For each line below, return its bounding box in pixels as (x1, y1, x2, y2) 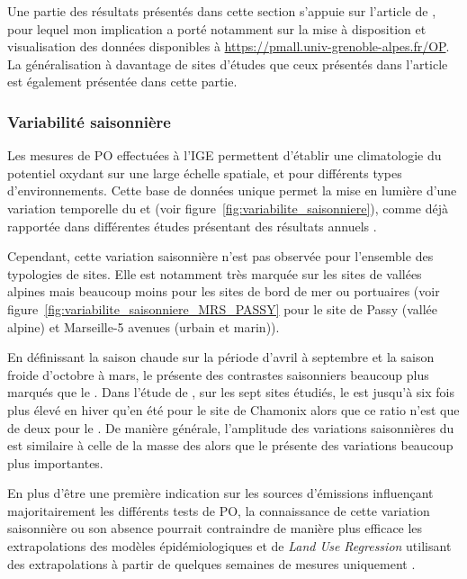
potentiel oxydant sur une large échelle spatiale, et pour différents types (7, 163, 402, 182)
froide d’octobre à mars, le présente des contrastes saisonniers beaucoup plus (7, 365, 429, 384)
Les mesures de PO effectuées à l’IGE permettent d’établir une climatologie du (7, 146, 442, 165)
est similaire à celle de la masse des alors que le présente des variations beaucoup (7, 436, 454, 455)
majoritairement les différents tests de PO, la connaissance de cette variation (7, 501, 430, 520)
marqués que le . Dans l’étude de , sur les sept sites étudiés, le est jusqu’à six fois (7, 383, 454, 402)
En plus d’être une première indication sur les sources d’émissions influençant (7, 484, 434, 502)
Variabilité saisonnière (7, 110, 171, 132)
